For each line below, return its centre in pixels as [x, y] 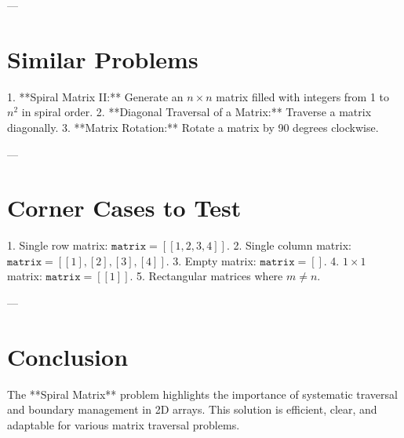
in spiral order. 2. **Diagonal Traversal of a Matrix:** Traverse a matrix [197, 112]
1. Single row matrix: [58, 245]
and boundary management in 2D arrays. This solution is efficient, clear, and [192, 409]
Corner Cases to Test [124, 208]
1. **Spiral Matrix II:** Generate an [95, 96]
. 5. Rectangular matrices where [206, 276]
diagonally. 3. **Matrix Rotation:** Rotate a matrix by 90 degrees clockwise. [193, 127]
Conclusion [68, 356]
